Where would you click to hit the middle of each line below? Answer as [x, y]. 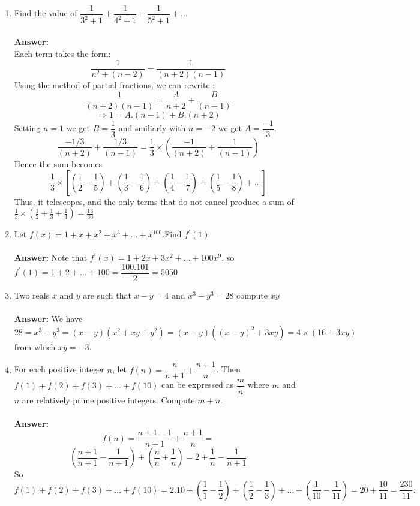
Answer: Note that [51, 257]
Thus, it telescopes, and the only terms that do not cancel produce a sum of [154, 201]
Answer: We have [48, 319]
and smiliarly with [152, 128]
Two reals [32, 295]
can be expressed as [198, 385]
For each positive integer [59, 369]
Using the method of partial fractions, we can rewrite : [115, 85]
